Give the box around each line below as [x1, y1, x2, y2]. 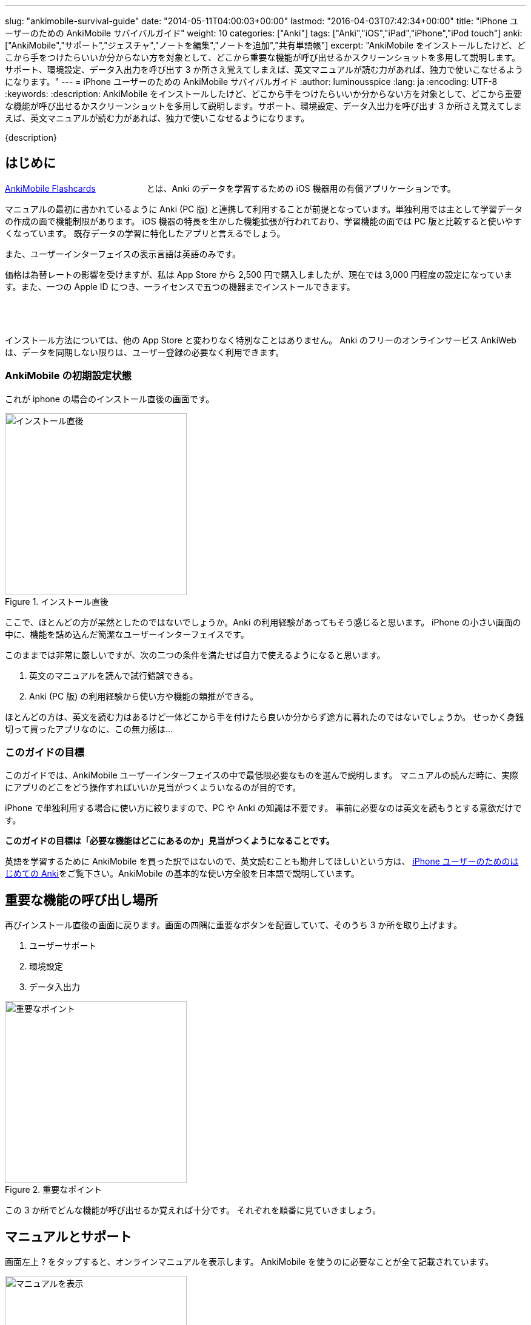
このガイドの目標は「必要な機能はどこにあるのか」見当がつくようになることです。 [5, 835, 335, 846]
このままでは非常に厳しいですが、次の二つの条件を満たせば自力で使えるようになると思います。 [5, 649, 386, 660]
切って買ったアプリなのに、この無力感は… [5, 723, 173, 734]
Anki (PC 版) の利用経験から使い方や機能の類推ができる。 [29, 690, 258, 701]
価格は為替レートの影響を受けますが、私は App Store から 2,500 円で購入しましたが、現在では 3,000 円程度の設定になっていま [5, 269, 512, 280]
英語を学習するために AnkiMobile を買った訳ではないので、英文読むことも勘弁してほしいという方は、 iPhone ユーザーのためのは [5, 856, 519, 867]
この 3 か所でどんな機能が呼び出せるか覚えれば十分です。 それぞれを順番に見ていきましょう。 [5, 1205, 381, 1216]
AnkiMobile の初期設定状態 [5, 369, 132, 382]
